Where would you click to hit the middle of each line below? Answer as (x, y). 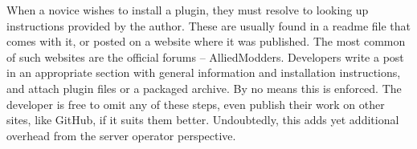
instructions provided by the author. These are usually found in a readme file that (208, 25)
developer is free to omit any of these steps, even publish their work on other (196, 104)
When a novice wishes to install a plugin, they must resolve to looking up (188, 10)
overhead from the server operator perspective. (121, 135)
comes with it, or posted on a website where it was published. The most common (206, 41)
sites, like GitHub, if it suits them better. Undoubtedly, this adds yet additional (203, 120)
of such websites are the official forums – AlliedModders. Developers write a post (205, 56)
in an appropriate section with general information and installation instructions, (204, 72)
